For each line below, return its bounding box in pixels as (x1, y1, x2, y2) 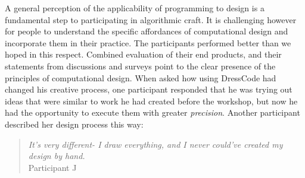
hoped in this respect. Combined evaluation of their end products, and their (5, 48, 282, 61)
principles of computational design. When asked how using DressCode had (5, 71, 276, 84)
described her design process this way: (5, 117, 144, 130)
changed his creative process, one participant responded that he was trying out (5, 83, 292, 96)
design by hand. (28, 150, 85, 162)
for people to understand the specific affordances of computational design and (5, 25, 288, 37)
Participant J (28, 161, 77, 173)
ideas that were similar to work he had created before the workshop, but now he (5, 94, 298, 107)
